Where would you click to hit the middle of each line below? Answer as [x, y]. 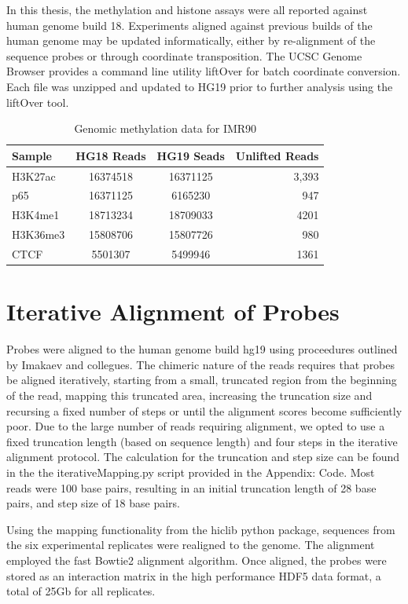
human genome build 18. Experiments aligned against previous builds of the [189, 25]
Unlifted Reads [277, 155]
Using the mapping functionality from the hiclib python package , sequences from [201, 529]
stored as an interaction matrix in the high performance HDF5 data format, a [194, 575]
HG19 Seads [191, 155]
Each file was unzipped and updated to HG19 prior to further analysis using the [200, 86]
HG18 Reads [111, 155]
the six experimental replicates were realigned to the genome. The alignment [191, 545]
